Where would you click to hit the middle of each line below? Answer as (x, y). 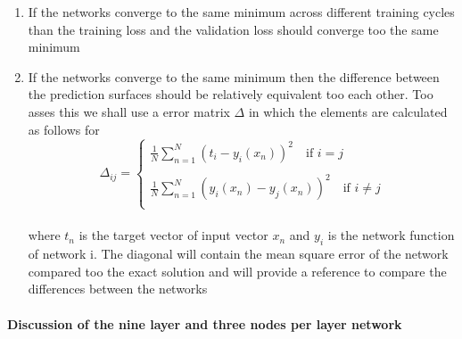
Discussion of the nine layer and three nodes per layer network (205, 323)
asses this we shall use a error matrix (129, 111)
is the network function (391, 235)
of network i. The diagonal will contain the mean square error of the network (238, 254)
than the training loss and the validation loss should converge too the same (233, 29)
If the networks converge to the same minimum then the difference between (234, 76)
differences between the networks (118, 289)
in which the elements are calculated (348, 111)
